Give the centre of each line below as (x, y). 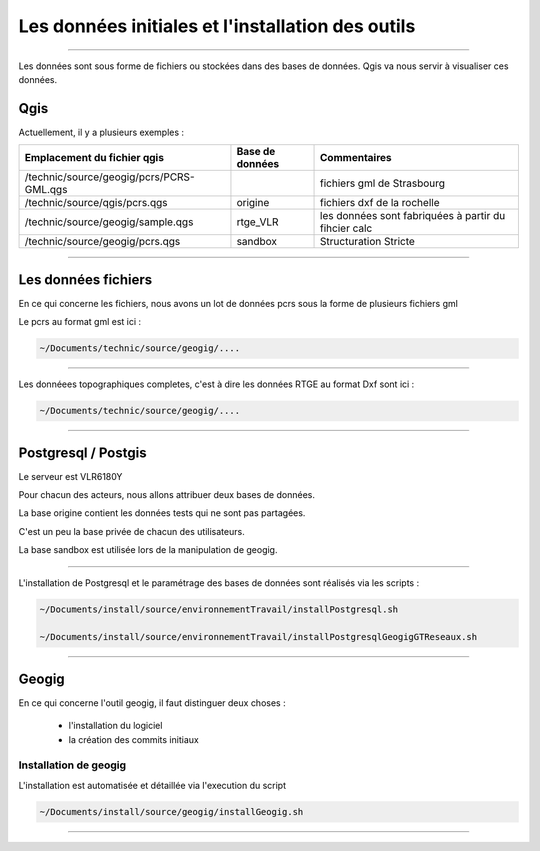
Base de (256, 152)
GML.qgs (46, 190)
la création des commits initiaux (133, 739)
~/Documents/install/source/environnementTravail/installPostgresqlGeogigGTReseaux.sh (258, 637)
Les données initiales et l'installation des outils (217, 26)
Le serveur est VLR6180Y (70, 476)
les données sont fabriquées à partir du (413, 216)
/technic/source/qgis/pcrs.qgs (96, 203)
